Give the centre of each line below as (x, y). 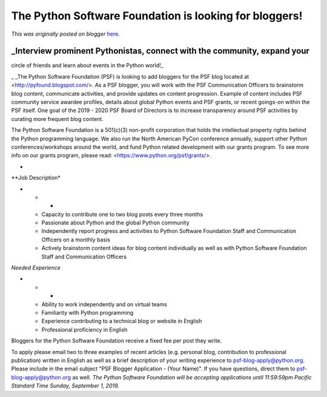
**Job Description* (36, 178)
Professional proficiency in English (84, 329)
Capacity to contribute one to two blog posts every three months (122, 214)
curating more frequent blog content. (58, 119)
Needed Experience (36, 268)
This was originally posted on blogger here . (66, 34)
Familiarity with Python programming (88, 313)
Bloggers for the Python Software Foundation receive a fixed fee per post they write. (117, 341)
